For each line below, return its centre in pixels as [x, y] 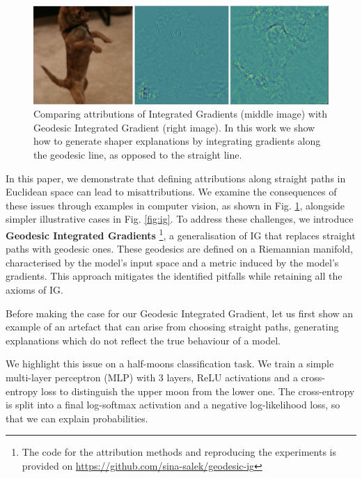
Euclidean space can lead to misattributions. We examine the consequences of [171, 192]
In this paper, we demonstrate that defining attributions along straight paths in [176, 178]
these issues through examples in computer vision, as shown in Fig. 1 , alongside [175, 205]
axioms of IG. [35, 289]
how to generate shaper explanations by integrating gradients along [177, 141]
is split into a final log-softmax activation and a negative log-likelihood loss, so [173, 405]
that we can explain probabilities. [77, 418]
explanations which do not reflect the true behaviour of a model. [143, 340]
